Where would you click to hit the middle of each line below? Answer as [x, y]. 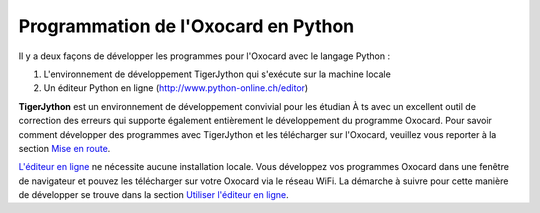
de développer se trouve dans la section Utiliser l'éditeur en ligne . [153, 195]
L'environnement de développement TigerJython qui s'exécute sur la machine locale [217, 74]
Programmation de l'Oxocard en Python [186, 26]
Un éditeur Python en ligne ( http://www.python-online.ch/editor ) [176, 88]
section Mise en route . [64, 148]
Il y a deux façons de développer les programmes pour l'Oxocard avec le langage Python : [204, 56]
